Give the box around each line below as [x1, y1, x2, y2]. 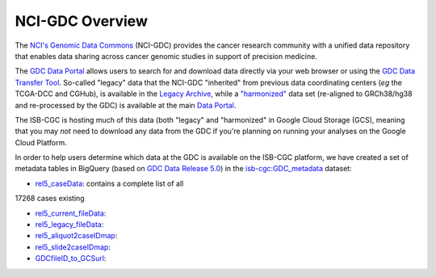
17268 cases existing [15, 194, 85, 204]
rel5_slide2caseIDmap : [35, 242, 111, 252]
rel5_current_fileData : [35, 208, 107, 218]
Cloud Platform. [15, 137, 68, 147]
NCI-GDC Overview [15, 12, 149, 30]
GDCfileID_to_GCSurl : [35, 254, 107, 263]
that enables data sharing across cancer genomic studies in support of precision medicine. [15, 51, 318, 61]
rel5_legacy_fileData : [35, 220, 104, 229]
